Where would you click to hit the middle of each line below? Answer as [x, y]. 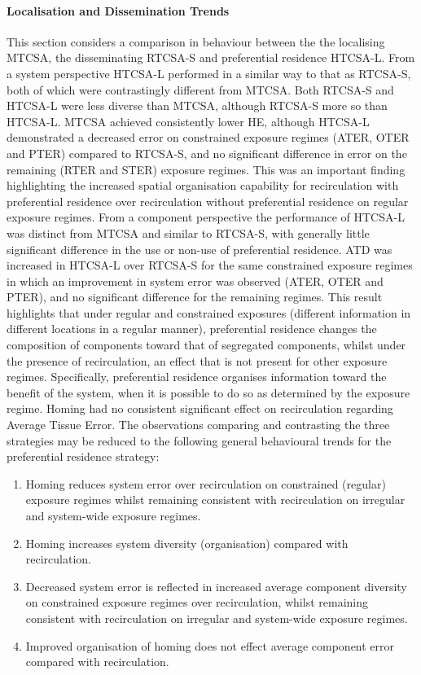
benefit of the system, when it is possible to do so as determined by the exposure [208, 392]
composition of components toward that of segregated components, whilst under [206, 345]
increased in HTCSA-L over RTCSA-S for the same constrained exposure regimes [210, 265]
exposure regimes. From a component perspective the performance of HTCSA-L [206, 217]
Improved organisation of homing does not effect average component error [210, 645]
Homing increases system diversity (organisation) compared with [187, 543]
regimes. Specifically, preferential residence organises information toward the [197, 377]
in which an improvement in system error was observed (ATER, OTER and [195, 281]
